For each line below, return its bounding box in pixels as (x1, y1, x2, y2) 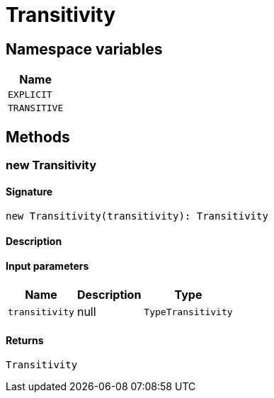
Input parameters (6, 260, 89, 273)
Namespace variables (6, 40, 163, 58)
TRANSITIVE (8, 103, 64, 114)
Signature (6, 185, 53, 198)
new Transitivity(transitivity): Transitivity (6, 210, 268, 222)
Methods (6, 127, 70, 146)
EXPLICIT (8, 89, 52, 101)
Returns (6, 334, 44, 346)
